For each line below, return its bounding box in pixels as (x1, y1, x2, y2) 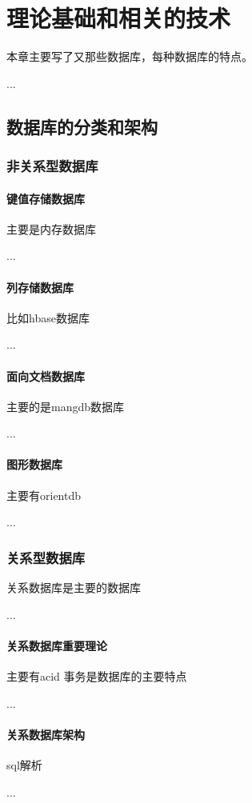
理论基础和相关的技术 (6, 2, 231, 34)
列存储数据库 (6, 278, 74, 295)
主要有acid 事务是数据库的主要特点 (6, 668, 187, 685)
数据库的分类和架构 (6, 114, 158, 138)
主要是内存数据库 (6, 220, 96, 237)
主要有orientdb (6, 486, 82, 503)
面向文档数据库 (6, 367, 85, 384)
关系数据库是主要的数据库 (6, 579, 141, 596)
